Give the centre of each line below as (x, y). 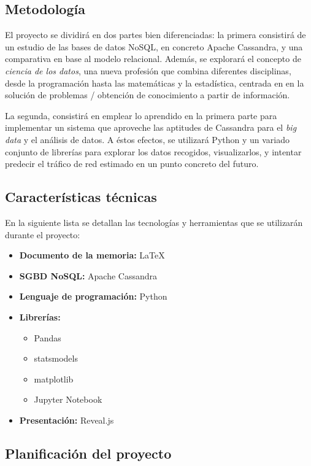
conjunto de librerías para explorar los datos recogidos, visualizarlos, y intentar (153, 151)
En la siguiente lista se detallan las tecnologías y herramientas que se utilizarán (154, 222)
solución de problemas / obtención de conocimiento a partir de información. (148, 95)
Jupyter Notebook (68, 399)
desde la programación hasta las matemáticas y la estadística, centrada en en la (155, 83)
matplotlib (54, 379)
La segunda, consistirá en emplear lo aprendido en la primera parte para (141, 115)
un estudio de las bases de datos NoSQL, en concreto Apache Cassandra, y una (154, 46)
